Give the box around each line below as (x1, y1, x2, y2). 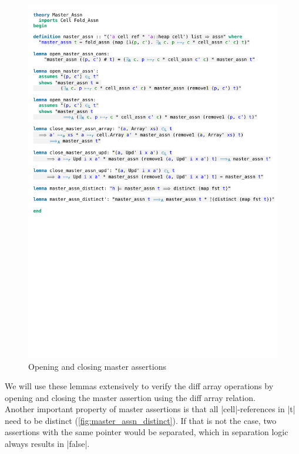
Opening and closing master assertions (28, 360, 166, 372)
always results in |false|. (5, 438, 90, 450)
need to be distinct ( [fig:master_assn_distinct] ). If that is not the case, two (5, 414, 277, 426)
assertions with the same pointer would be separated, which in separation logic (5, 426, 288, 438)
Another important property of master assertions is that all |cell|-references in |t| (5, 403, 295, 415)
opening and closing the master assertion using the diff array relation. (5, 391, 256, 403)
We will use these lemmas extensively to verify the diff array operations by (5, 380, 274, 392)
